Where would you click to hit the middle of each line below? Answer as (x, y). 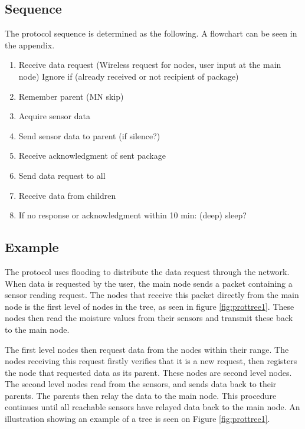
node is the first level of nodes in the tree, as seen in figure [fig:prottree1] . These (150, 306)
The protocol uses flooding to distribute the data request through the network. (147, 271)
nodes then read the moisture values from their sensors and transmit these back (149, 318)
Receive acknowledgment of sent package (92, 155)
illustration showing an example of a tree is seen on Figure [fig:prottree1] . (137, 419)
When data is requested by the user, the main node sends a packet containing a (149, 283)
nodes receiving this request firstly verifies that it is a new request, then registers (151, 361)
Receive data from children (67, 195)
